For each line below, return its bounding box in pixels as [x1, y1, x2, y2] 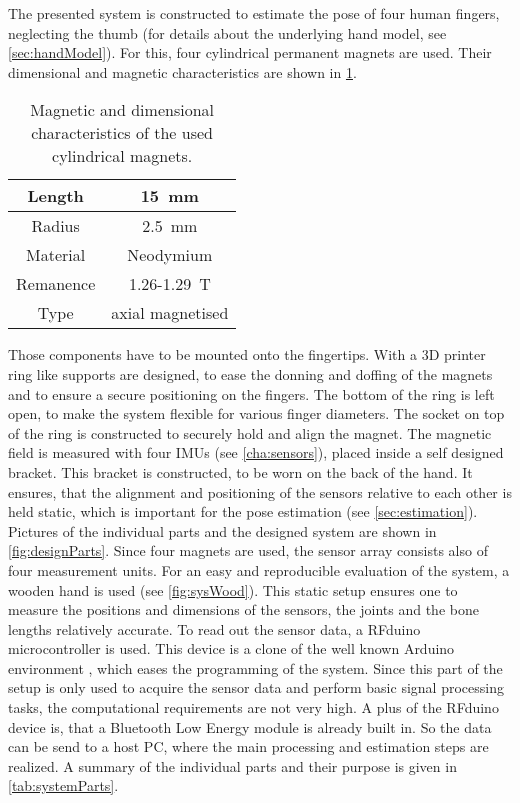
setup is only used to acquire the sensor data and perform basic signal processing [8, 677, 504, 698]
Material [26, 243, 86, 267]
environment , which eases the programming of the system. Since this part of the [8, 657, 503, 678]
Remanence [16, 272, 96, 296]
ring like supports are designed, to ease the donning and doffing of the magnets [8, 363, 493, 384]
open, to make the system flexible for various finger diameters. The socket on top [8, 403, 505, 424]
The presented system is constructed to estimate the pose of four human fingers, [8, 3, 500, 23]
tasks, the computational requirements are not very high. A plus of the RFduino [8, 697, 499, 718]
